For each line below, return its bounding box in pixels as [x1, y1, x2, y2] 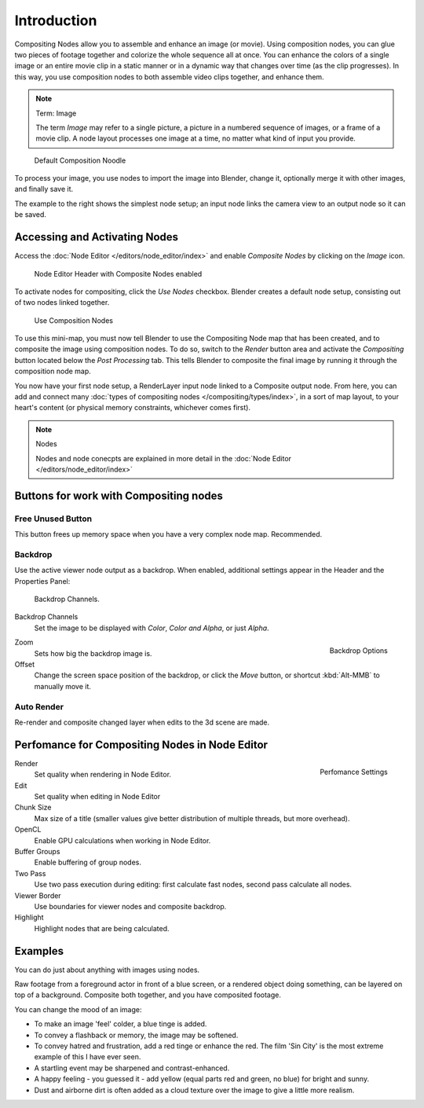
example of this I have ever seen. [34, 1052, 141, 1062]
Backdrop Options [329, 646, 388, 655]
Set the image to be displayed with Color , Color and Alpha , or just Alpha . [34, 623, 270, 633]
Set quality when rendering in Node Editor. [34, 770, 172, 780]
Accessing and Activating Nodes [14, 230, 179, 244]
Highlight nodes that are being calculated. [34, 923, 170, 933]
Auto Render [14, 701, 64, 712]
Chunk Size [14, 802, 52, 813]
